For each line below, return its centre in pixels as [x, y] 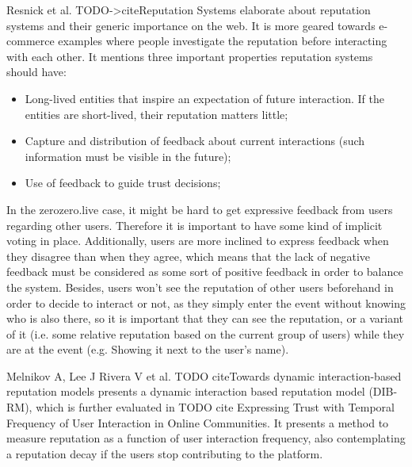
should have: [36, 72]
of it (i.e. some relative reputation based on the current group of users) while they [206, 333]
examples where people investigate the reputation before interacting [223, 41]
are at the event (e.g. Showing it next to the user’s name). [148, 349]
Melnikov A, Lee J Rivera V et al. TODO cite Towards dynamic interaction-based [204, 375]
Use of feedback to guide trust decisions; [123, 183]
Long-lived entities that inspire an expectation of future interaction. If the [204, 98]
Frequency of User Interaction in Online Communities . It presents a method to [198, 422]
